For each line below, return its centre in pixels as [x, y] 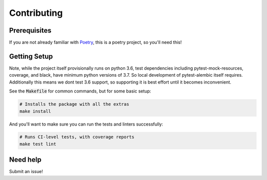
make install [35, 111]
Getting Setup [31, 56]
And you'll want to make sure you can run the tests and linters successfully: [86, 124]
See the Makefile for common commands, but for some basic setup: [80, 91]
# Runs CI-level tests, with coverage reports [77, 137]
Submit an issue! [26, 172]
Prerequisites [30, 30]
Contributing [36, 13]
